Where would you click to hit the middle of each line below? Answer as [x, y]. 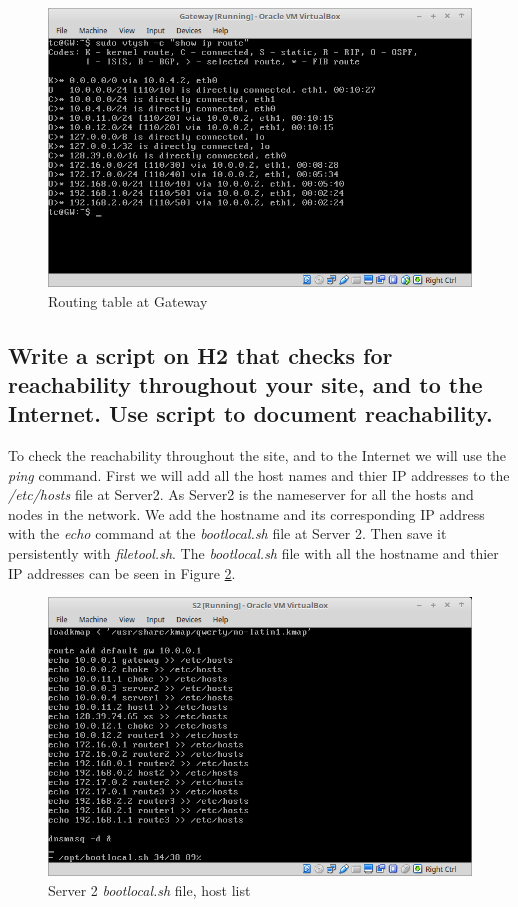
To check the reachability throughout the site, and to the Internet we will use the [257, 455]
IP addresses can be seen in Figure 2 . [122, 572]
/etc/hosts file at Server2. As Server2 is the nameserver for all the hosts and [241, 494]
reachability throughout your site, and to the [245, 383]
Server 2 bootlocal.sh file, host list [149, 889]
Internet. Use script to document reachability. [250, 413]
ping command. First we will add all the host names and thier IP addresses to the [259, 474]
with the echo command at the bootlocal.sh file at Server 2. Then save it [227, 533]
